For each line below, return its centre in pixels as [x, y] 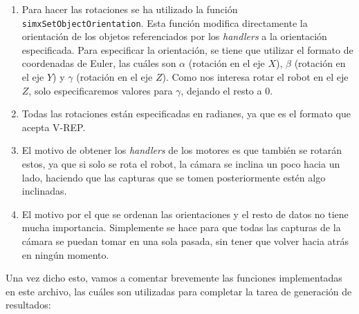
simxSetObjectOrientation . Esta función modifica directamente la [165, 22]
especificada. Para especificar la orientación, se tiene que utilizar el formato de [187, 49]
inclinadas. [44, 191]
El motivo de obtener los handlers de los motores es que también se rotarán [182, 150]
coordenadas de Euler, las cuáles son [99, 63]
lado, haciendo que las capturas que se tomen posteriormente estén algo [174, 177]
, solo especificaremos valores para [101, 90]
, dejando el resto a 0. [227, 90]
